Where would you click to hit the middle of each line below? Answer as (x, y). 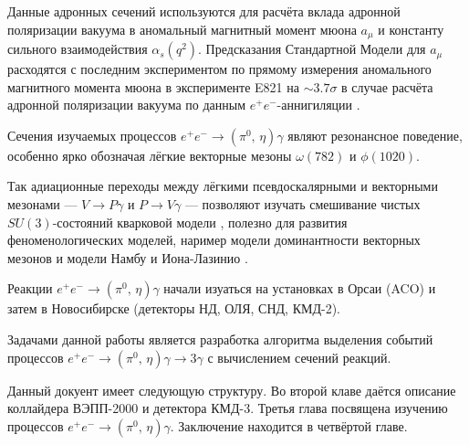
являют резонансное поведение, (375, 135)
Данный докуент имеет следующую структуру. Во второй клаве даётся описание (232, 390)
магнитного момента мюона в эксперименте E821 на (153, 86)
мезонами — (42, 204)
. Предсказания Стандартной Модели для (312, 49)
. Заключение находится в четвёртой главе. (289, 425)
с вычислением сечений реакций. (299, 357)
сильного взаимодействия (78, 49)
